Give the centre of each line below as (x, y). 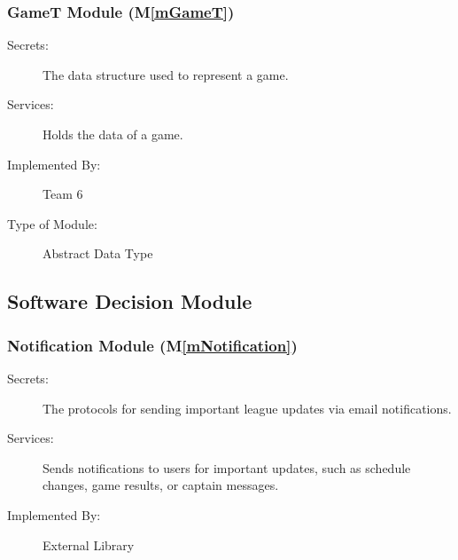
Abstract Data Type (98, 253)
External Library (89, 544)
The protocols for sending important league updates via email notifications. (247, 408)
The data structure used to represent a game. (166, 74)
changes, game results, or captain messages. (161, 485)
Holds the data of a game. (113, 134)
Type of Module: (52, 223)
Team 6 (63, 194)
